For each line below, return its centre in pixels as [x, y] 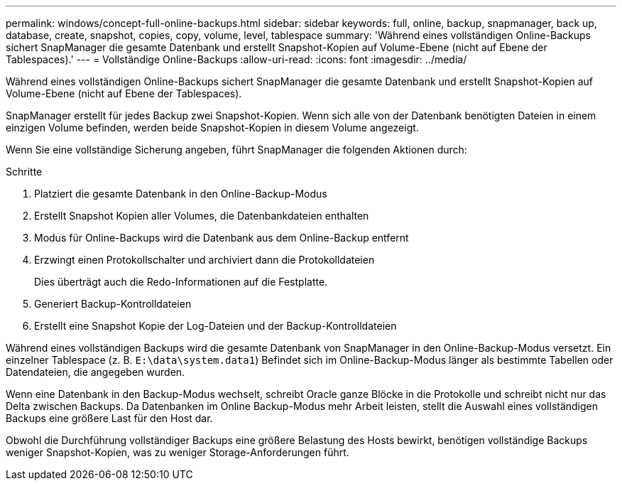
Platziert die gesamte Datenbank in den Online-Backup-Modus [181, 194]
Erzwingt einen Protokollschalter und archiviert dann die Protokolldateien [204, 260]
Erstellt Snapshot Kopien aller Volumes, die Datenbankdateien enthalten [202, 216]
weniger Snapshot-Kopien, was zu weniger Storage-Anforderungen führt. [178, 452]
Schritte [24, 172]
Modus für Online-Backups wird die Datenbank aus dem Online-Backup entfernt [222, 238]
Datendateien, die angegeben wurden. [96, 372]
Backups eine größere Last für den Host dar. [109, 418]
